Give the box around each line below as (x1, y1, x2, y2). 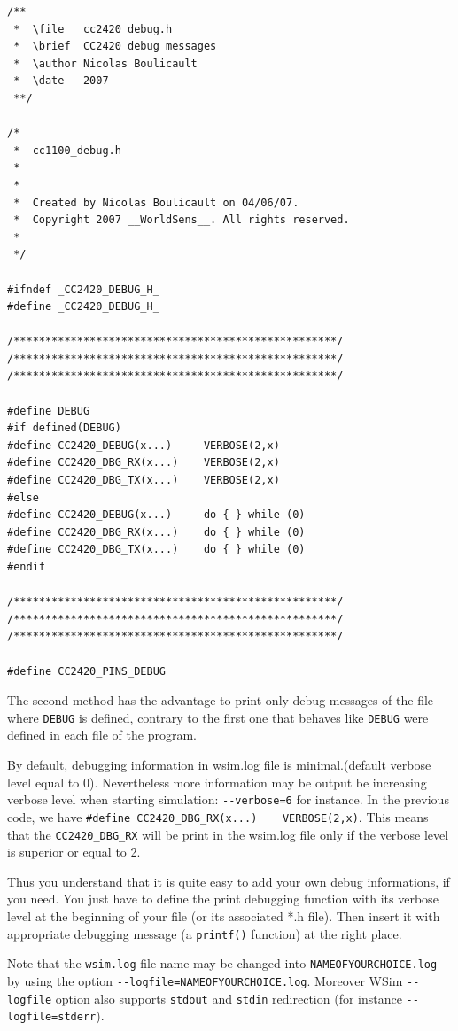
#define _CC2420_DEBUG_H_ (7, 300, 159, 314)
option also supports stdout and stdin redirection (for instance (55, 988, 402, 1007)
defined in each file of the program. (7, 725, 197, 744)
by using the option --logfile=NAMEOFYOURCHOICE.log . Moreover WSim (7, 971, 403, 989)
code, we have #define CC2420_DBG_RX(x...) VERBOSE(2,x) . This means (7, 807, 429, 826)
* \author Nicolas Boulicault (13, 57, 198, 70)
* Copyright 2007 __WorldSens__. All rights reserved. (13, 213, 350, 227)
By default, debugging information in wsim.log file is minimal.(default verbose (7, 756, 431, 773)
